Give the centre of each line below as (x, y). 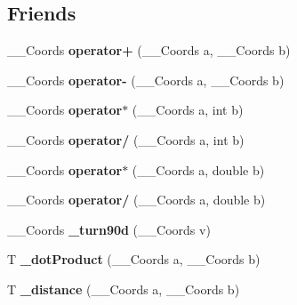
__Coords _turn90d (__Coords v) (109, 229)
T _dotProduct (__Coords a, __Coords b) (134, 259)
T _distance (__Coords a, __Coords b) (124, 289)
